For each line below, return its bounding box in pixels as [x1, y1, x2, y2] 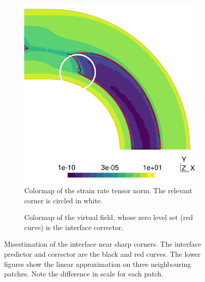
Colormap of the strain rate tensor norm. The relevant [24, 185, 192, 196]
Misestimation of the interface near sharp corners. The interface [4, 239, 201, 249]
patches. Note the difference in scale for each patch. [4, 268, 164, 279]
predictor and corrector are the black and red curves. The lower [4, 249, 201, 259]
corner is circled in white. [24, 195, 102, 205]
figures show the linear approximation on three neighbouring [4, 258, 191, 269]
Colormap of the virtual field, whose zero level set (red [24, 212, 193, 222]
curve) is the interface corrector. [24, 221, 124, 232]
